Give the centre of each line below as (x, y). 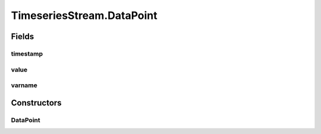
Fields (23, 36)
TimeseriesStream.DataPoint (84, 15)
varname (24, 85)
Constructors (36, 103)
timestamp (27, 53)
